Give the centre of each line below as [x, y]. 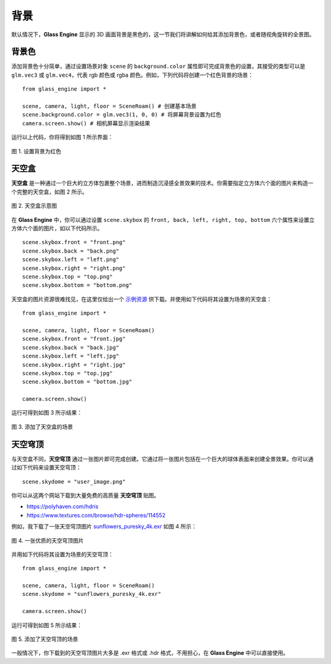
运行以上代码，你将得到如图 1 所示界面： [62, 137]
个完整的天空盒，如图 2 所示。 [50, 192]
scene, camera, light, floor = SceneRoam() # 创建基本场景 [109, 106]
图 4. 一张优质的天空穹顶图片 [48, 540]
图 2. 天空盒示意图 [34, 206]
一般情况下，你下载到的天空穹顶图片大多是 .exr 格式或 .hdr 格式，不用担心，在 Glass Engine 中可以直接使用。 [150, 653]
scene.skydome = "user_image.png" [74, 482]
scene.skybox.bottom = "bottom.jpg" [77, 382]
